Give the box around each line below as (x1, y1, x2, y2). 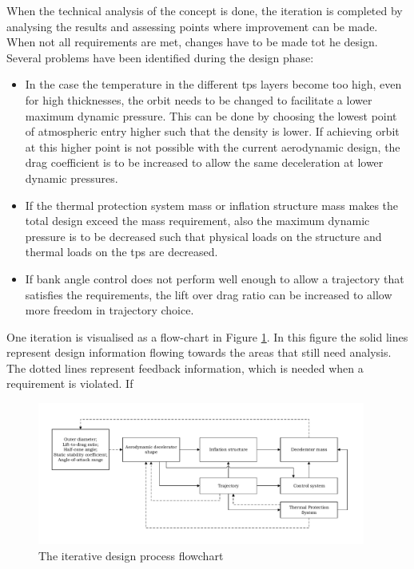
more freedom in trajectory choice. (25, 302, 194, 318)
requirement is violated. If (6, 375, 133, 392)
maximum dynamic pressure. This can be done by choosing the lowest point (25, 107, 397, 124)
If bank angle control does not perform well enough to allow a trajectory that (25, 270, 404, 286)
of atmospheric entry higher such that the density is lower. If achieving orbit (25, 123, 400, 140)
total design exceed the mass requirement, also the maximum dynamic (25, 212, 370, 229)
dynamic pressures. (25, 169, 118, 186)
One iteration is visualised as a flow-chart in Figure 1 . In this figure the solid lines (6, 328, 408, 345)
